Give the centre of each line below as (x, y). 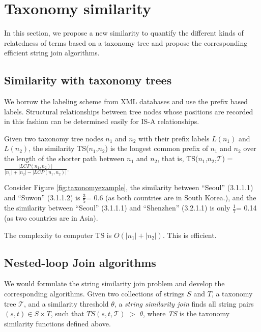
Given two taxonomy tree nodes (54, 138)
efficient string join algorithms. (52, 53)
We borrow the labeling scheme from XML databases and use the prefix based (126, 101)
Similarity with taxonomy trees (88, 80)
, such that (67, 313)
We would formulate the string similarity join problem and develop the (114, 283)
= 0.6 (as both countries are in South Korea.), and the (171, 197)
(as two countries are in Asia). (51, 218)
